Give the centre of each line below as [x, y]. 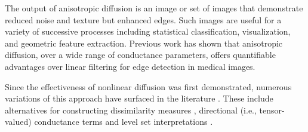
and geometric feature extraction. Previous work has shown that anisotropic [144, 43]
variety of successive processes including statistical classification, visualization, [148, 31]
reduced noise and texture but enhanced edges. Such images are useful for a [143, 19]
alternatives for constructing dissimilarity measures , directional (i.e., [131, 110]
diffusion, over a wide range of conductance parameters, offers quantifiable [140, 55]
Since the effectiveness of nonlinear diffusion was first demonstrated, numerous [148, 86]
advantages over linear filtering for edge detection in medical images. [130, 66]
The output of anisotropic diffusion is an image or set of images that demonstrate [154, 8]
